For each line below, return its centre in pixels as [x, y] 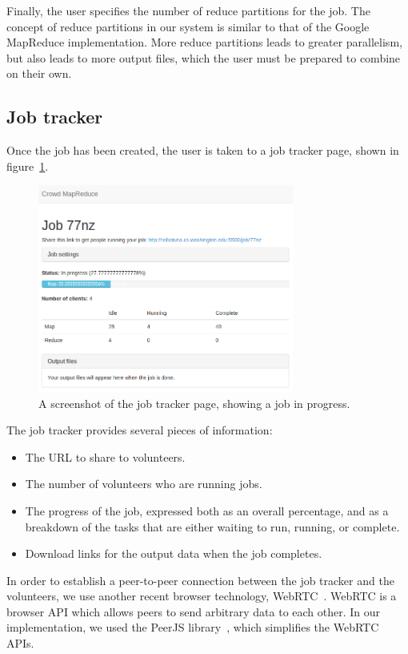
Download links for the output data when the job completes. [174, 553]
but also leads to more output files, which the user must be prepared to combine [204, 57]
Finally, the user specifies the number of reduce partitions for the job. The [188, 10]
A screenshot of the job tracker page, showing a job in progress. [194, 403]
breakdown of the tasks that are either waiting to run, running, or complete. [212, 526]
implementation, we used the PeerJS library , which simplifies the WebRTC [193, 627]
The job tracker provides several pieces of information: [140, 430]
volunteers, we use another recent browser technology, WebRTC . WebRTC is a [202, 596]
